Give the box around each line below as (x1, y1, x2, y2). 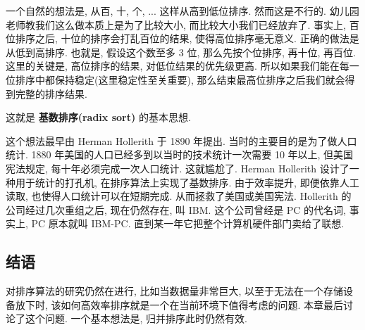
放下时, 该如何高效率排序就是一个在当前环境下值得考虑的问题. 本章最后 (15, 297, 344, 312)
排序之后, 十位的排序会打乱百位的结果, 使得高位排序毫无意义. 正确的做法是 (15, 31, 359, 46)
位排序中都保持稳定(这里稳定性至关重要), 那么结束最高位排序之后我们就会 (6, 72, 345, 87)
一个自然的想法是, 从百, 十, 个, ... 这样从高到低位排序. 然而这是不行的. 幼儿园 (6, 4, 359, 18)
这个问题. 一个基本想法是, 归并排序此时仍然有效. (25, 311, 247, 326)
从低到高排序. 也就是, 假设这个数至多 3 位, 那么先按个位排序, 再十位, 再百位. (6, 44, 356, 59)
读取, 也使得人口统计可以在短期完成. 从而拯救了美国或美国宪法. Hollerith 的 (6, 189, 352, 203)
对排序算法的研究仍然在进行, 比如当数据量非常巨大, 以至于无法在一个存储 (6, 284, 344, 298)
